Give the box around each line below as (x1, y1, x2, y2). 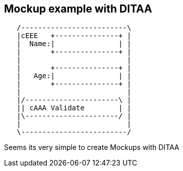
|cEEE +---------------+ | (17, 32, 131, 40)
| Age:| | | (17, 72, 131, 80)
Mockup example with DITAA (4, 3, 152, 15)
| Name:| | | (17, 40, 131, 48)
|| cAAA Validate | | (17, 104, 131, 112)
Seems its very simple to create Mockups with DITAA (4, 143, 179, 152)
